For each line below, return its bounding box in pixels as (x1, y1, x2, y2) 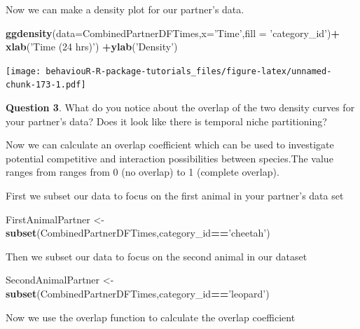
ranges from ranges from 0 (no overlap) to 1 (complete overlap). (6, 164, 279, 179)
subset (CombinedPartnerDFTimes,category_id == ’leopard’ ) (6, 286, 270, 301)
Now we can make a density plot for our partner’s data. (6, 2, 244, 16)
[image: (6, 66, 41, 76)
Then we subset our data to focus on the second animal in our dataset (6, 248, 307, 263)
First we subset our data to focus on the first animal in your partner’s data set (6, 188, 344, 203)
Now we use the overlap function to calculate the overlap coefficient (6, 309, 296, 324)
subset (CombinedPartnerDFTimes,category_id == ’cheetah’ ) (6, 225, 270, 240)
